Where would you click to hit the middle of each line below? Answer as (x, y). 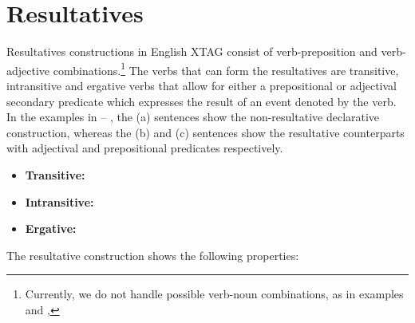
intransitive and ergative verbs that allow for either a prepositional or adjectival (202, 85)
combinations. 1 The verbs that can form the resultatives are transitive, (226, 69)
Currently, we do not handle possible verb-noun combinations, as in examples (214, 294)
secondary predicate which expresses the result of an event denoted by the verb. (202, 101)
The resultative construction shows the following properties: (153, 255)
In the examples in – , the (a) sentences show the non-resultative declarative (193, 117)
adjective (28, 70)
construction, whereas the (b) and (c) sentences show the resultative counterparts (206, 132)
